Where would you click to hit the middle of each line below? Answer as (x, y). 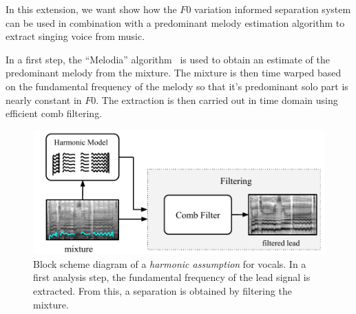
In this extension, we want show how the (91, 9)
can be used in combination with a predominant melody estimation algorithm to (175, 22)
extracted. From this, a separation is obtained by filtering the (163, 291)
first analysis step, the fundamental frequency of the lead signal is (172, 277)
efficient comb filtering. (54, 113)
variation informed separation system (273, 9)
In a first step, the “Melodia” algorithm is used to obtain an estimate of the (168, 59)
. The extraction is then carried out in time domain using (217, 100)
